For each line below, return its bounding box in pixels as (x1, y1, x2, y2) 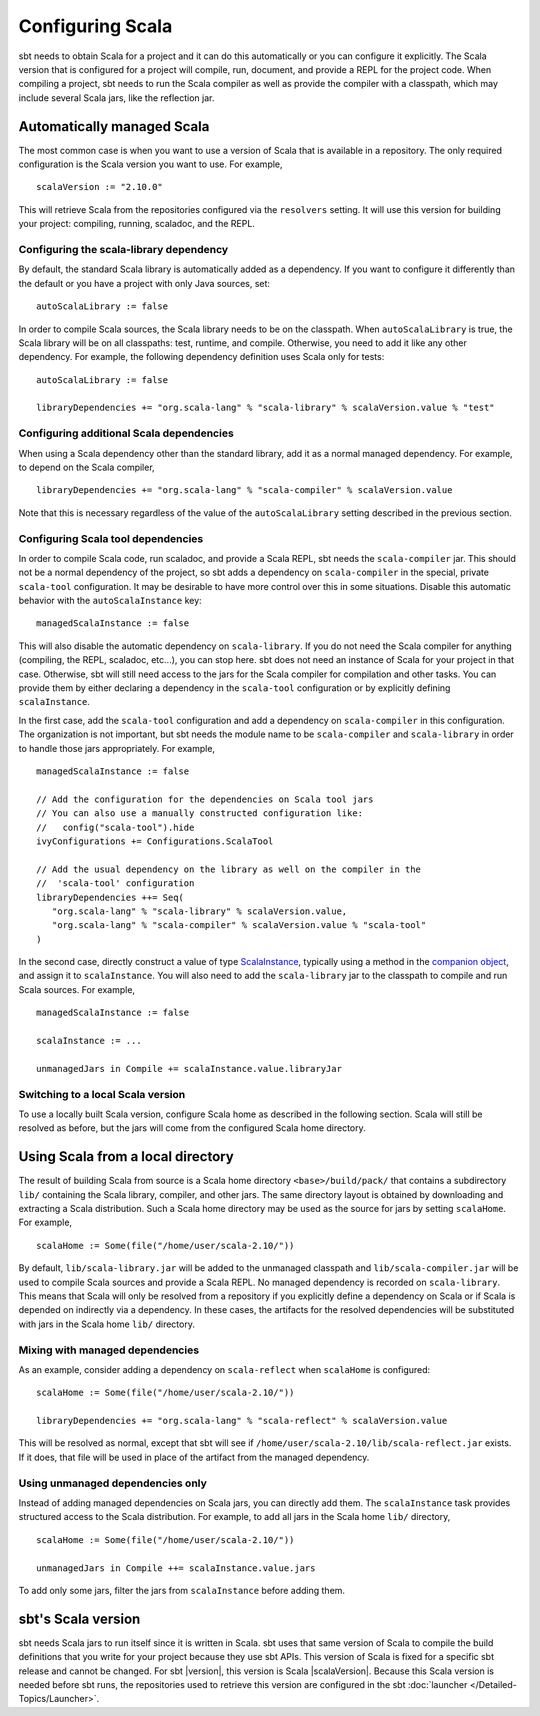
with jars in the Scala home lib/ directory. (18, 1318, 195, 1330)
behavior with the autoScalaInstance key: (18, 595, 202, 607)
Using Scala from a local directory (18, 1148, 234, 1165)
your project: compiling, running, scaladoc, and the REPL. (18, 218, 255, 230)
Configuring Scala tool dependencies (18, 531, 204, 545)
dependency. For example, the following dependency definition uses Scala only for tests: (18, 351, 385, 363)
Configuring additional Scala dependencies (18, 426, 234, 440)
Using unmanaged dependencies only (18, 1476, 207, 1490)
